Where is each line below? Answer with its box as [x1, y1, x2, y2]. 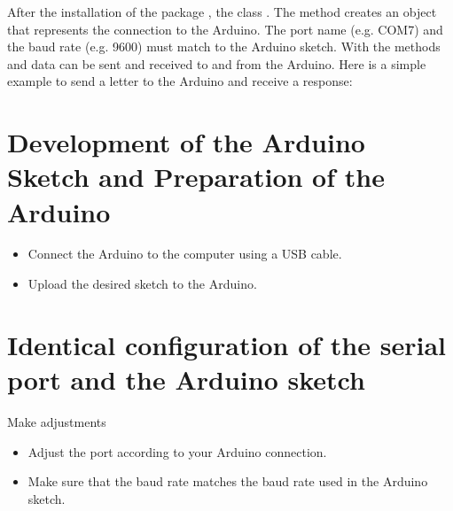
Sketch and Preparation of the [7, 159, 385, 195]
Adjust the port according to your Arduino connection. [27, 442, 327, 461]
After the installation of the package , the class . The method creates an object [7, 3, 437, 20]
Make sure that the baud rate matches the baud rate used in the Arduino [27, 472, 428, 491]
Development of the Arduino [7, 124, 365, 160]
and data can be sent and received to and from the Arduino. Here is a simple [7, 54, 426, 73]
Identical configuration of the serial [7, 326, 446, 362]
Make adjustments [7, 412, 106, 430]
